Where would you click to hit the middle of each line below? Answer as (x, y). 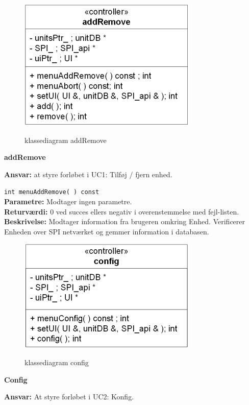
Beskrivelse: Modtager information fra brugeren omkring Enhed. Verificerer (125, 221)
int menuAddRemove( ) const (52, 192)
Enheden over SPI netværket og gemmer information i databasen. (107, 231)
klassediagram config (57, 362)
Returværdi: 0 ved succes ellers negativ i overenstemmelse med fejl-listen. (122, 211)
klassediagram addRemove (66, 140)
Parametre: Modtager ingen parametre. (68, 201)
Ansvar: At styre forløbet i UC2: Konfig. (69, 397)
